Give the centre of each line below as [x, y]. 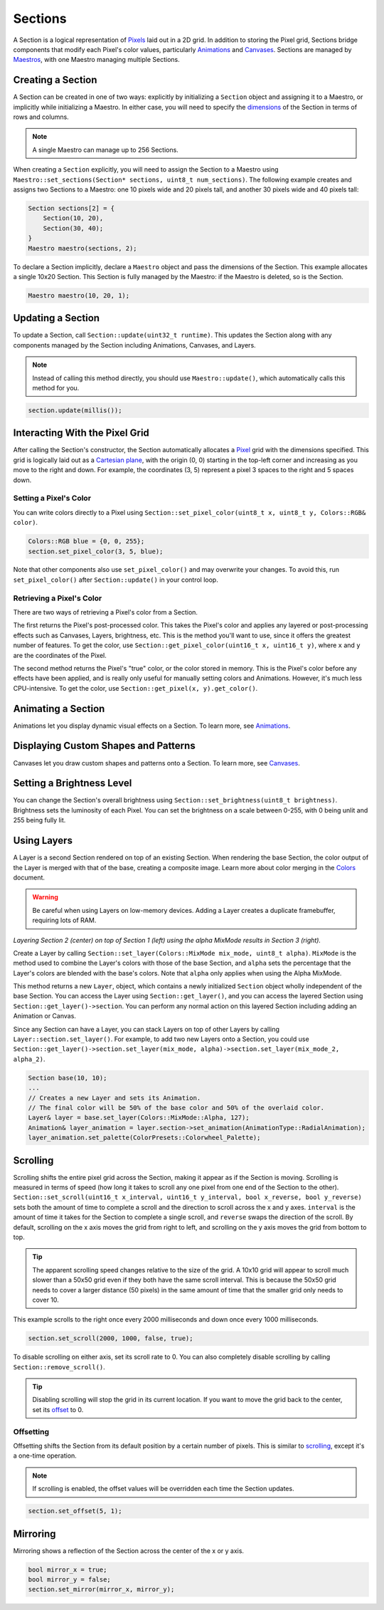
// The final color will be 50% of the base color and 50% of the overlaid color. [176, 1108]
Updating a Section [56, 318]
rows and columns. [41, 117]
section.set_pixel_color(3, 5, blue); [96, 551]
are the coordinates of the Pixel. [60, 655]
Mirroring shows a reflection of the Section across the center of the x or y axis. [129, 1551]
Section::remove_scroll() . [59, 1366]
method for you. [56, 387]
